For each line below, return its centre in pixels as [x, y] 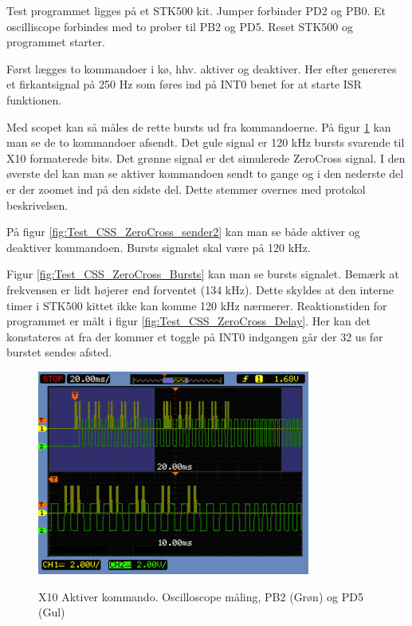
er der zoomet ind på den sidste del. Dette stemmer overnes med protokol [186, 189]
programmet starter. [56, 42]
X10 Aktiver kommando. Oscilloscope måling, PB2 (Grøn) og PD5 [201, 596]
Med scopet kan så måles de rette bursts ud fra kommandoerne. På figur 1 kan [199, 126]
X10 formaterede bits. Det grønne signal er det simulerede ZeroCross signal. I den [206, 157]
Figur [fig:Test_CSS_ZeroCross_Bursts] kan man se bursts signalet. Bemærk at [203, 274]
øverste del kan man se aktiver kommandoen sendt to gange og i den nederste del [205, 173]
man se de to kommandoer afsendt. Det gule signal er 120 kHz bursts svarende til [206, 142]
